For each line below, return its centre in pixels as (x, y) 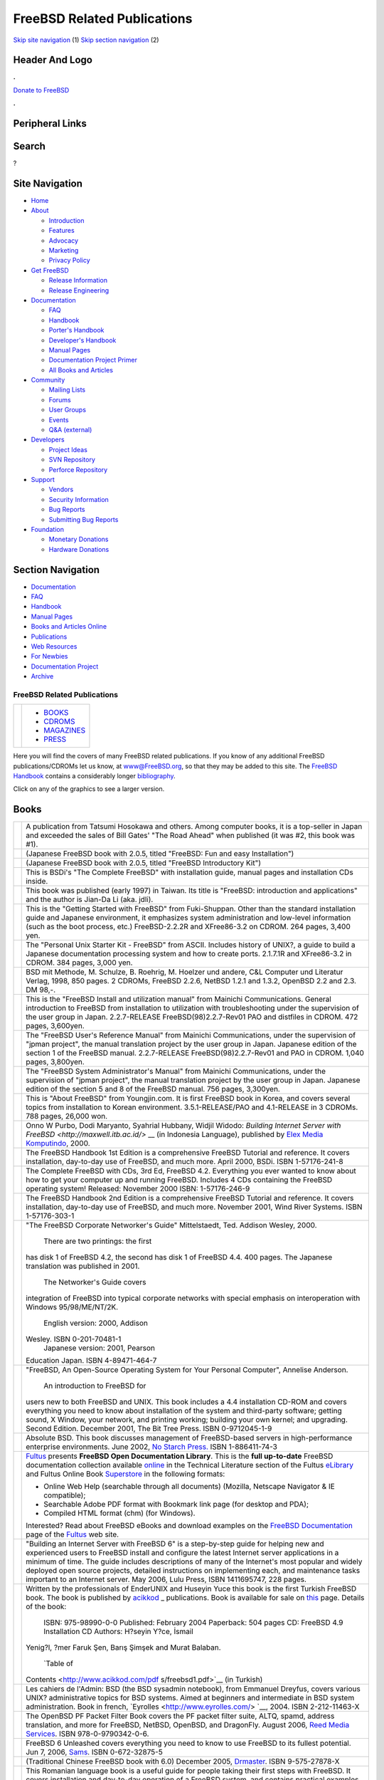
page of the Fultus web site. (73, 1534)
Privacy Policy (69, 261)
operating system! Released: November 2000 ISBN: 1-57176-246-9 (138, 1189)
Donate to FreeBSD (41, 90)
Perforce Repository (78, 469)
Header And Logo (53, 60)
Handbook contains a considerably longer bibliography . (94, 776)
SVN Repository (72, 460)
